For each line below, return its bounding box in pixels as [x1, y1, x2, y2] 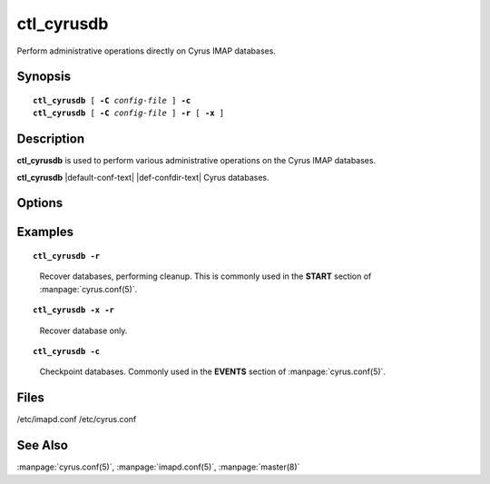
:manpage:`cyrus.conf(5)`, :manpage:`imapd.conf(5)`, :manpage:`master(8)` [16, 461, 300, 472]
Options [16, 195, 64, 211]
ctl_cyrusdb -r [33, 251, 101, 262]
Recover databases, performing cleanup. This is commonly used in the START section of [39, 271, 372, 282]
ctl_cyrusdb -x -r [33, 305, 115, 315]
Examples [16, 224, 74, 240]
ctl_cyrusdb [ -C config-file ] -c [33, 95, 191, 105]
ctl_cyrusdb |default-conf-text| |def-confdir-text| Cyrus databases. [16, 172, 269, 183]
